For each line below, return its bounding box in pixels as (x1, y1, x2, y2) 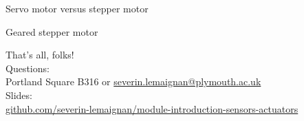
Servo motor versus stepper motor (6, 1, 149, 15)
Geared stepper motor (6, 24, 98, 38)
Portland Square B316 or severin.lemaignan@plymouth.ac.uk (6, 74, 261, 89)
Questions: (6, 60, 50, 75)
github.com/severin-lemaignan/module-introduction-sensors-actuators (6, 101, 298, 115)
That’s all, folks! (6, 47, 74, 62)
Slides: (6, 87, 32, 102)
